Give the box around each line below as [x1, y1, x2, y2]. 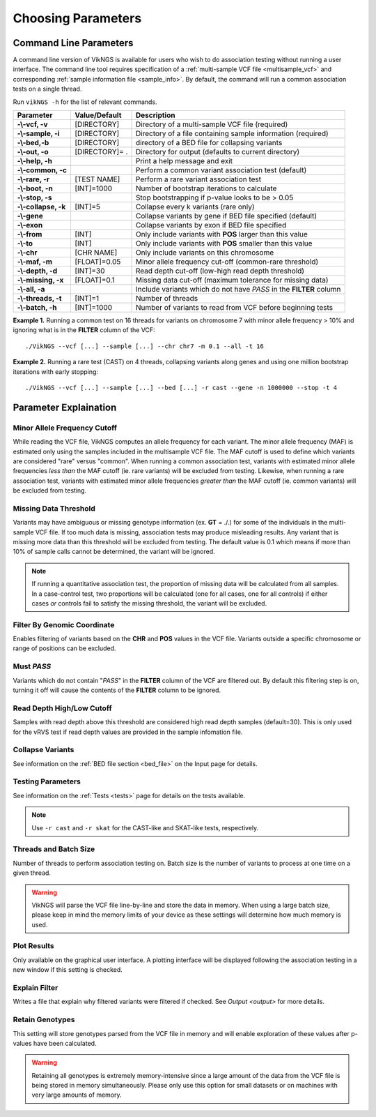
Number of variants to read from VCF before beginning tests [136, 303, 334, 313]
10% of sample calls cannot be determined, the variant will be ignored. [13, 548, 215, 556]
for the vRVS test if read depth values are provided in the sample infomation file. [13, 728, 243, 736]
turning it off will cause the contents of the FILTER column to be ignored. [13, 686, 221, 694]
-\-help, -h [17, 156, 52, 166]
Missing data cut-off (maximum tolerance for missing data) [136, 276, 329, 285]
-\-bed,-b [17, 138, 49, 148]
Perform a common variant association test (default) [136, 165, 307, 175]
